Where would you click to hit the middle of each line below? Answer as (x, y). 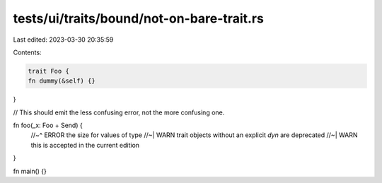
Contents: (27, 52)
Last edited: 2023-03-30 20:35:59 (63, 40)
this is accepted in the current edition (85, 145)
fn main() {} (30, 171)
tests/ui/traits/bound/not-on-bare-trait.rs (139, 18)
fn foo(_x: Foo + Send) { (48, 125)
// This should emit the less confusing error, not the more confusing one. (119, 112)
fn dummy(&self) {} (62, 81)
